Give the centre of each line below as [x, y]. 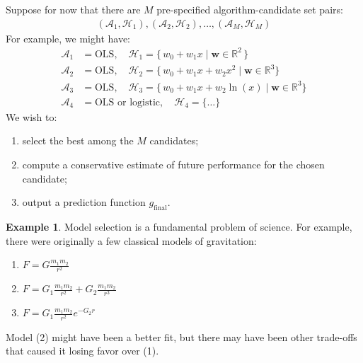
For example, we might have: [68, 38]
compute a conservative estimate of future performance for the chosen [173, 165]
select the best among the [78, 140]
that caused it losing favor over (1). [82, 351]
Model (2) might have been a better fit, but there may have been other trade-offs [181, 336]
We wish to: [31, 116]
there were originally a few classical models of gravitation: [131, 240]
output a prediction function [84, 202]
